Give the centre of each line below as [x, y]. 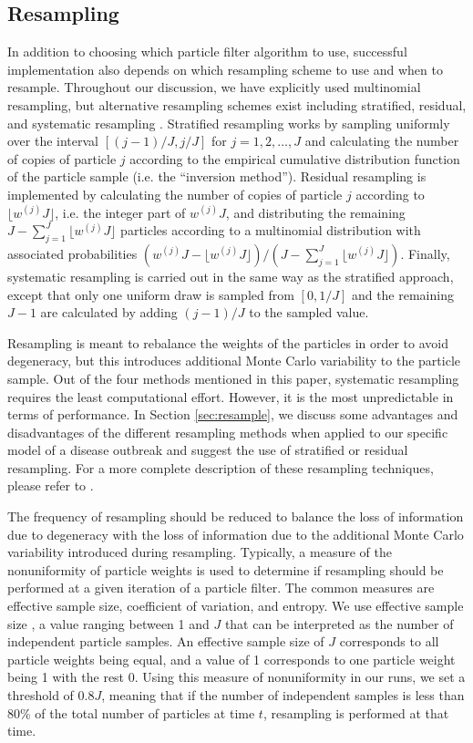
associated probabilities [72, 253]
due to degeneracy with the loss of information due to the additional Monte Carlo [236, 534]
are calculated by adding [109, 312]
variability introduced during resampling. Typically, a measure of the [200, 552]
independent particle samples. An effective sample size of [166, 641]
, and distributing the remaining [315, 212]
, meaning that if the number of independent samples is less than [283, 695]
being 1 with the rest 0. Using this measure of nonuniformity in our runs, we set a [236, 677]
